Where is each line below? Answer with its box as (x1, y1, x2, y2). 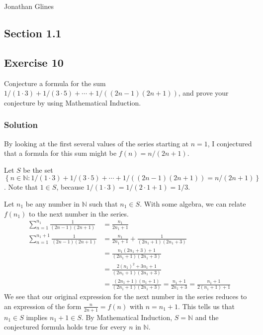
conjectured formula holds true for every (4, 322, 127, 332)
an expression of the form (4, 301, 82, 311)
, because (56, 182, 85, 192)
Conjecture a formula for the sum (4, 78, 106, 88)
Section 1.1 (4, 25, 62, 40)
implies (26, 312, 48, 322)
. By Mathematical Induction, (81, 312, 173, 322)
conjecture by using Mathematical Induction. (4, 97, 141, 108)
